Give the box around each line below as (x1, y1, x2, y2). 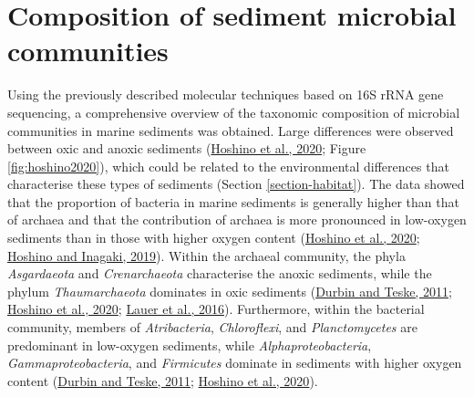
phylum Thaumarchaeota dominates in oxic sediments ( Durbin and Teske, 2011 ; (7, 281, 452, 300)
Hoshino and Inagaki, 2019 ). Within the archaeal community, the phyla (7, 246, 406, 265)
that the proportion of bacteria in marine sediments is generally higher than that (7, 192, 459, 211)
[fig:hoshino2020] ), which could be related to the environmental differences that (7, 156, 449, 175)
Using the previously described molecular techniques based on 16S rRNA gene (7, 85, 444, 104)
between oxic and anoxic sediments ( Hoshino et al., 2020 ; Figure (7, 139, 366, 158)
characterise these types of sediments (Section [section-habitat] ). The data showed (7, 174, 465, 193)
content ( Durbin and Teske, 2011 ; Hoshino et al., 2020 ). (7, 371, 318, 390)
